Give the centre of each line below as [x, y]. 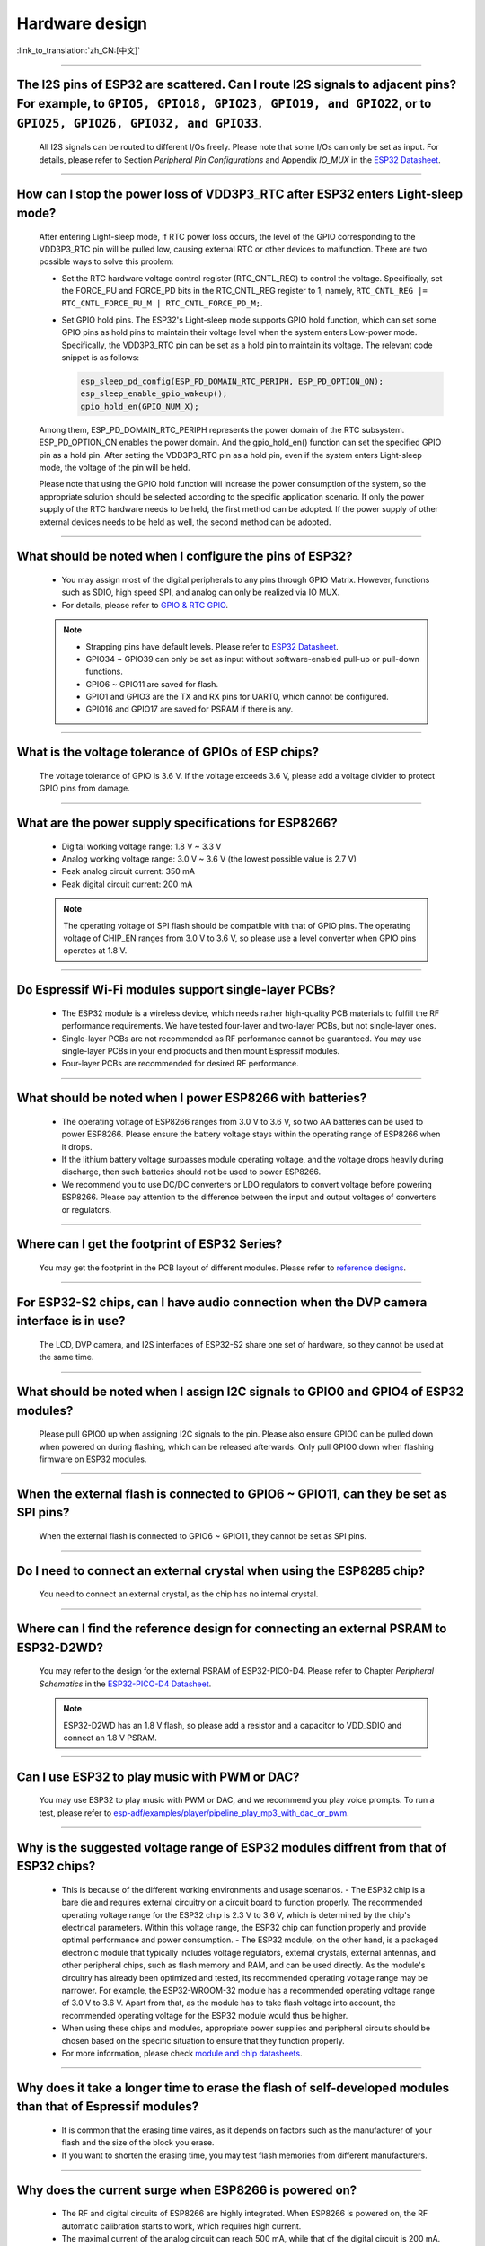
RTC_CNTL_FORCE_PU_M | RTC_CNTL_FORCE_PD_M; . [163, 303]
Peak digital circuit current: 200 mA [127, 884]
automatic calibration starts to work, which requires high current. [181, 2226]
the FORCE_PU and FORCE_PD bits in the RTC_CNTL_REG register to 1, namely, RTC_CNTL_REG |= [245, 291]
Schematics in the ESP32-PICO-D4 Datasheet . [125, 1684]
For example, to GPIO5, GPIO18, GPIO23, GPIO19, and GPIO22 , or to [224, 103]
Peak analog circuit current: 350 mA [128, 871]
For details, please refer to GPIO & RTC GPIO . [145, 605]
